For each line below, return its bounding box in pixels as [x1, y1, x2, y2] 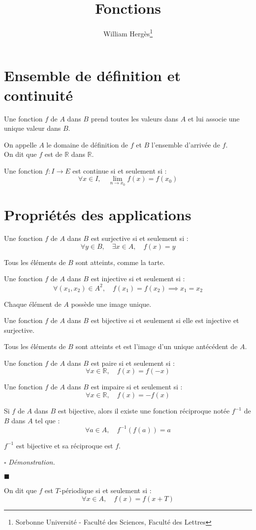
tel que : [35, 415, 60, 425]
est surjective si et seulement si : [91, 233, 189, 243]
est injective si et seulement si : [91, 273, 185, 284]
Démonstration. [8, 457, 55, 467]
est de [44, 149, 63, 159]
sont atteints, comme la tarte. [75, 257, 165, 267]
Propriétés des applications [4, 205, 192, 225]
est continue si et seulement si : [72, 165, 167, 176]
